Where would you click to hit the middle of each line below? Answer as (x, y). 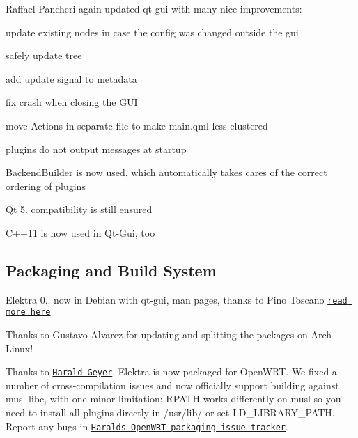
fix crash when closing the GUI (72, 102)
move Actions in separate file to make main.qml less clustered (137, 125)
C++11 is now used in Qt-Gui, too (80, 232)
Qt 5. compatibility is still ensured (79, 209)
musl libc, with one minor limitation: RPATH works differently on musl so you (173, 399)
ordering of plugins (46, 186)
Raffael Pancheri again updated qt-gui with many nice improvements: (154, 8)
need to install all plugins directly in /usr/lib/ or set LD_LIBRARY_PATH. (170, 413)
